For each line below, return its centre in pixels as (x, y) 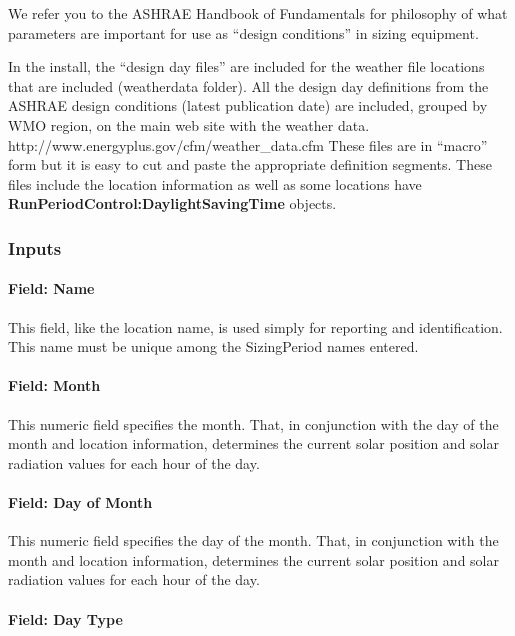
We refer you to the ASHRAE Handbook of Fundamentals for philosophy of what (258, 13)
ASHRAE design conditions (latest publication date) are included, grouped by (248, 105)
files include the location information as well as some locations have (215, 183)
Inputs (35, 247)
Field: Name (51, 288)
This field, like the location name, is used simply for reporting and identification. (255, 326)
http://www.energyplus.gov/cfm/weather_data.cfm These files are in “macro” (248, 144)
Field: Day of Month (80, 501)
